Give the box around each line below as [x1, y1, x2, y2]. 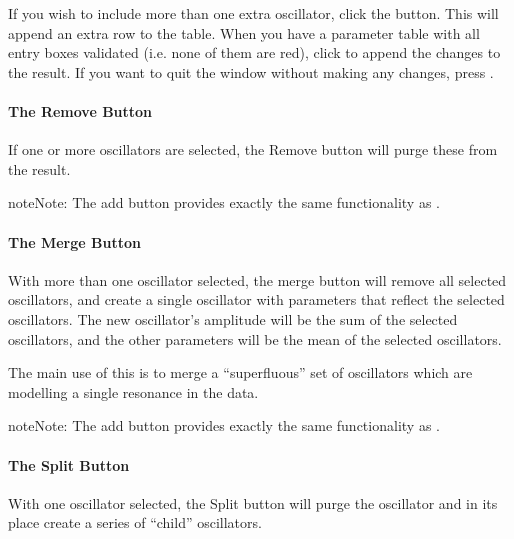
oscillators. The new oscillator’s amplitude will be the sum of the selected [8, 308, 458, 329]
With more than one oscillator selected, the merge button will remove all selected [8, 269, 507, 290]
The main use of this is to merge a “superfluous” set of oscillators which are [8, 362, 473, 383]
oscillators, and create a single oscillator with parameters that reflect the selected [8, 289, 505, 310]
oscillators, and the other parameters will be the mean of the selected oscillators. [8, 328, 502, 349]
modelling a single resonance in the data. [8, 381, 259, 402]
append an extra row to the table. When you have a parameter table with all [8, 22, 480, 43]
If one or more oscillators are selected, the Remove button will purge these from [8, 139, 498, 160]
